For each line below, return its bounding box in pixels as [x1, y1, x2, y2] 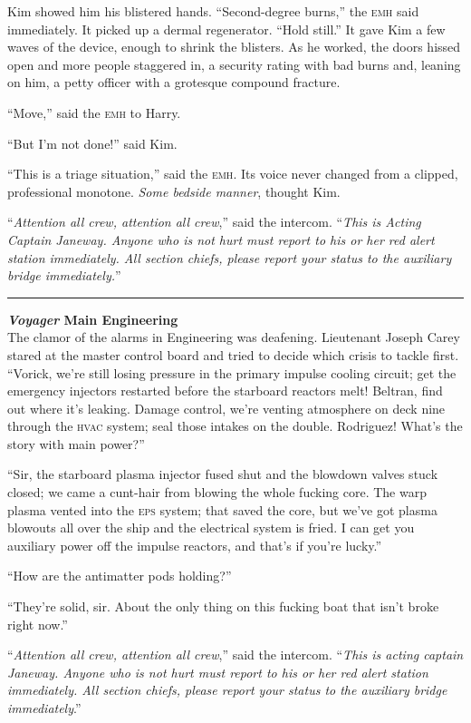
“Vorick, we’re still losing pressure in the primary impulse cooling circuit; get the [7, 363, 457, 382]
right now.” [7, 614, 68, 633]
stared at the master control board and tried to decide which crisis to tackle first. [7, 345, 459, 364]
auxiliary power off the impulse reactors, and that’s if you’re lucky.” [7, 535, 382, 554]
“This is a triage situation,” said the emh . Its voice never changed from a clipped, [7, 164, 458, 183]
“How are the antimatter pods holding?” [7, 566, 232, 585]
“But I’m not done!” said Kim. [7, 133, 178, 152]
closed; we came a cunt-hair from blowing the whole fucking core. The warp [7, 483, 427, 502]
